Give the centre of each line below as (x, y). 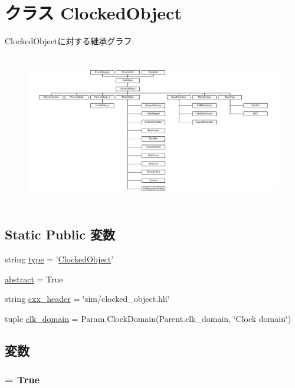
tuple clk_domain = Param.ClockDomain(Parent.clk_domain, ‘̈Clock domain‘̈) (148, 318)
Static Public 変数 (60, 234)
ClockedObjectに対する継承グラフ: (70, 41)
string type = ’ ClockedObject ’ (59, 259)
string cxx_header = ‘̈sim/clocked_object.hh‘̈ (87, 299)
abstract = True (34, 279)
